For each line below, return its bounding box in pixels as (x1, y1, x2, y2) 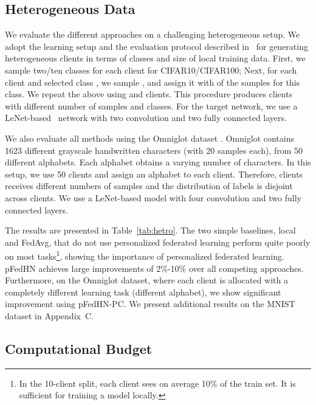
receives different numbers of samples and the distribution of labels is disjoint (5, 179, 293, 192)
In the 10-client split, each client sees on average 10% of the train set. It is (19, 376, 296, 389)
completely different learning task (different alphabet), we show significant (5, 285, 281, 298)
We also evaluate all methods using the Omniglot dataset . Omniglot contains (5, 131, 294, 144)
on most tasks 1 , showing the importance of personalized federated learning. (5, 248, 284, 262)
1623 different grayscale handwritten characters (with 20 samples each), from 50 (5, 144, 303, 156)
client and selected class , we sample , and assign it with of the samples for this (5, 75, 300, 88)
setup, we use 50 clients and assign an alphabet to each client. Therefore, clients (5, 167, 303, 180)
